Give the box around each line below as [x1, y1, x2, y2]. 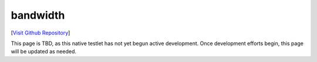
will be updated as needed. [11, 48, 76, 55]
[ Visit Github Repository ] [11, 29, 70, 36]
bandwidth [11, 9, 65, 22]
